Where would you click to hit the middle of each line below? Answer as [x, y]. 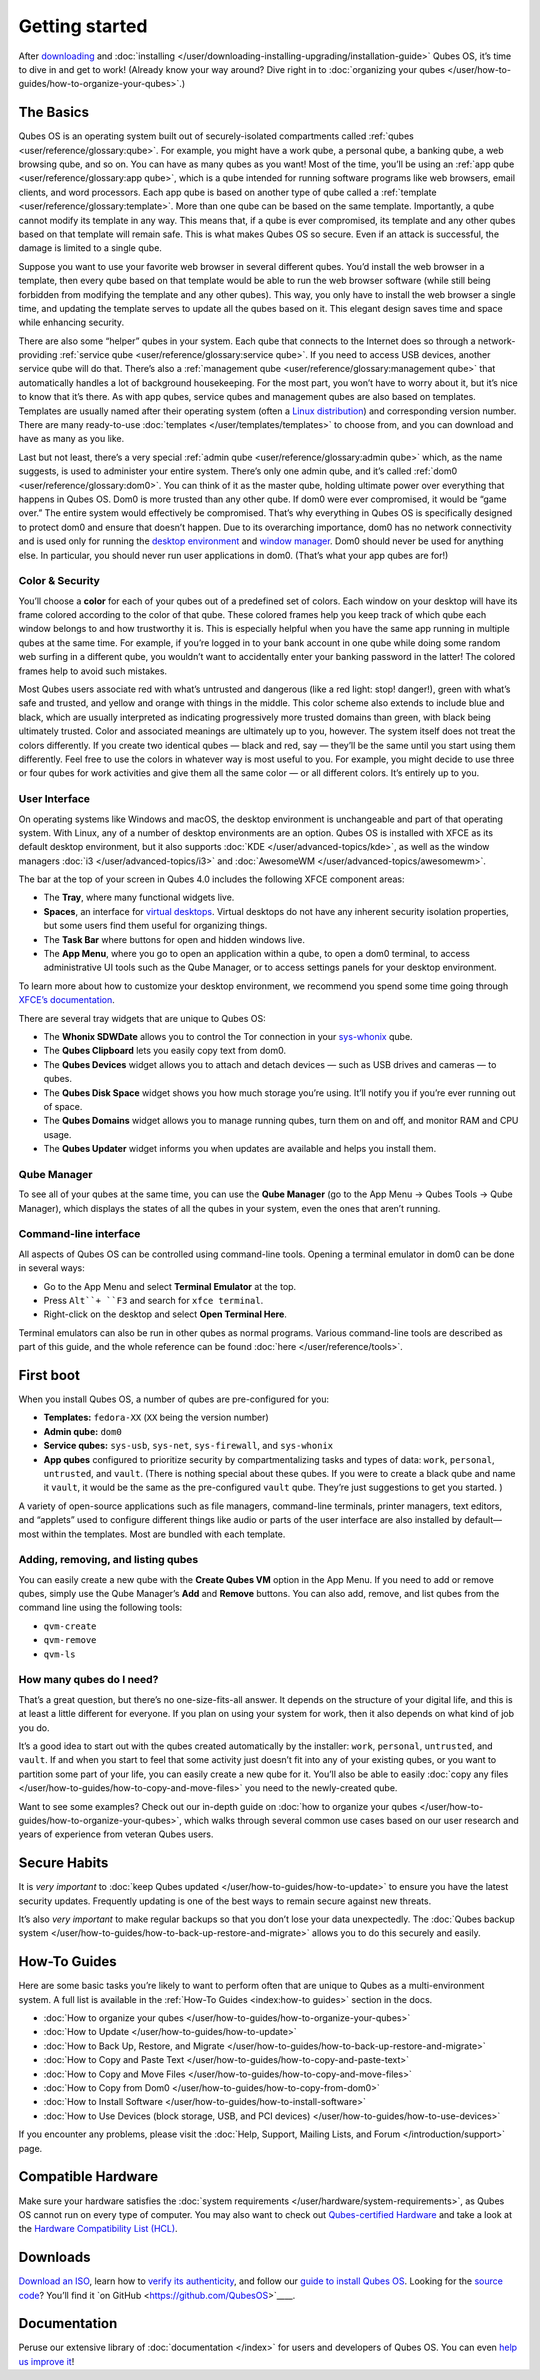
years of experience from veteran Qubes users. [116, 1834]
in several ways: [51, 1268]
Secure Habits [63, 1863]
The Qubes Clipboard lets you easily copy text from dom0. [165, 1051]
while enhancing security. [71, 322]
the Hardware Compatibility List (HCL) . [98, 2229]
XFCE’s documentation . [66, 1000]
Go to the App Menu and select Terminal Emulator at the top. [170, 1286]
